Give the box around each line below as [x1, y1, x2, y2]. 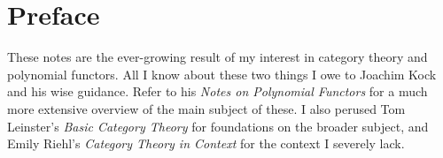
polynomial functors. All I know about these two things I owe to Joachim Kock [7, 64, 437, 83]
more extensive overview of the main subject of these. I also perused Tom [7, 99, 406, 117]
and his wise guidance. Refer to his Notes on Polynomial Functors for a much [7, 82, 428, 101]
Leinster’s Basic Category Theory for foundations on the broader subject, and [7, 117, 429, 135]
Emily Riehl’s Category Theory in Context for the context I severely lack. [7, 134, 405, 153]
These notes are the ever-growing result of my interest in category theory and [7, 48, 428, 66]
